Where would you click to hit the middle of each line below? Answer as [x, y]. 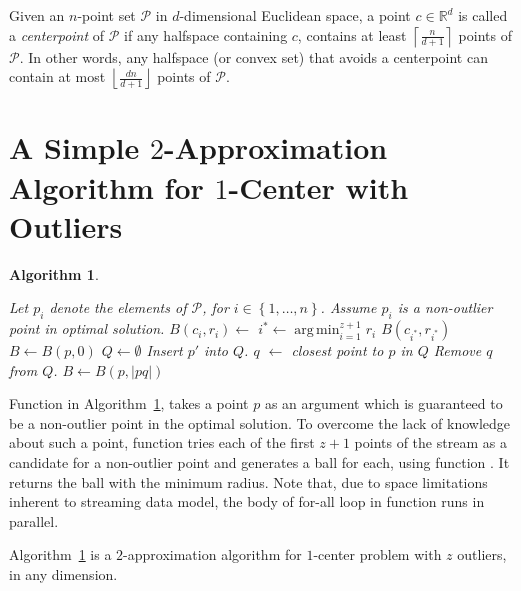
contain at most [57, 76]
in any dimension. [63, 574]
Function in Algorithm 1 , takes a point [129, 403]
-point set [106, 15]
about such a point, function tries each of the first [162, 442]
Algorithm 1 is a [60, 554]
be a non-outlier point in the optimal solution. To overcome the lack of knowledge [260, 422]
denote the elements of [118, 307]
